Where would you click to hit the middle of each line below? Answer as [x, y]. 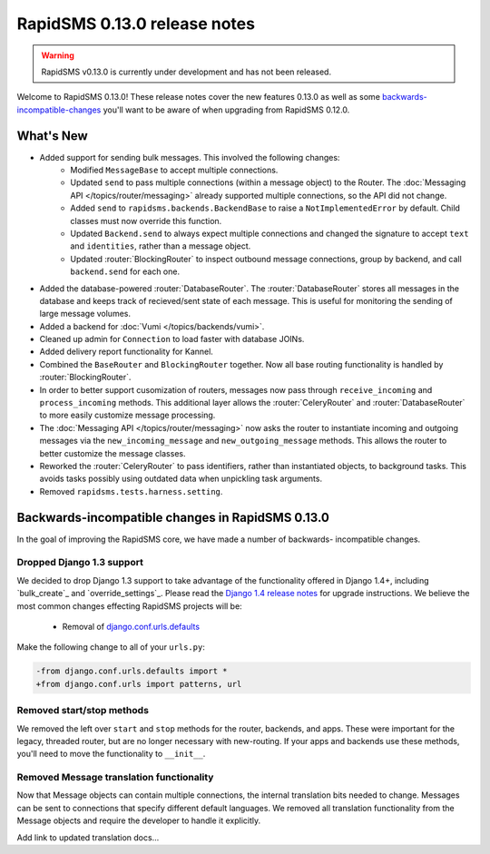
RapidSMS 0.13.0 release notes [136, 24]
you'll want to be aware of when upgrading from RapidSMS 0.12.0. [226, 110]
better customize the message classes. [113, 453]
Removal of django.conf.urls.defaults [131, 627]
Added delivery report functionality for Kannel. [126, 352]
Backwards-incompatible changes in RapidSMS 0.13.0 [173, 517]
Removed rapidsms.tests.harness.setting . [131, 491]
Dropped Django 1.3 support [80, 563]
